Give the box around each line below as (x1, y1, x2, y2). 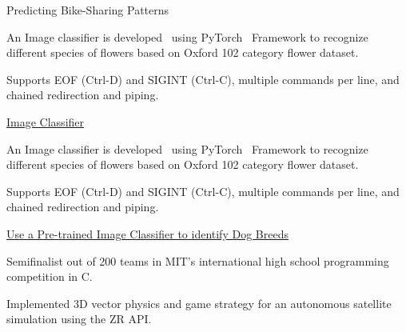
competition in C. (6, 268, 93, 285)
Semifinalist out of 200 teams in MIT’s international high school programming (6, 252, 389, 269)
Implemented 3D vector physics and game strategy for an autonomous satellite (6, 294, 392, 311)
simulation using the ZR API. (6, 310, 152, 327)
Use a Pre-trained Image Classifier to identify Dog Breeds (6, 225, 289, 242)
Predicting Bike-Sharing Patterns (6, 2, 169, 18)
